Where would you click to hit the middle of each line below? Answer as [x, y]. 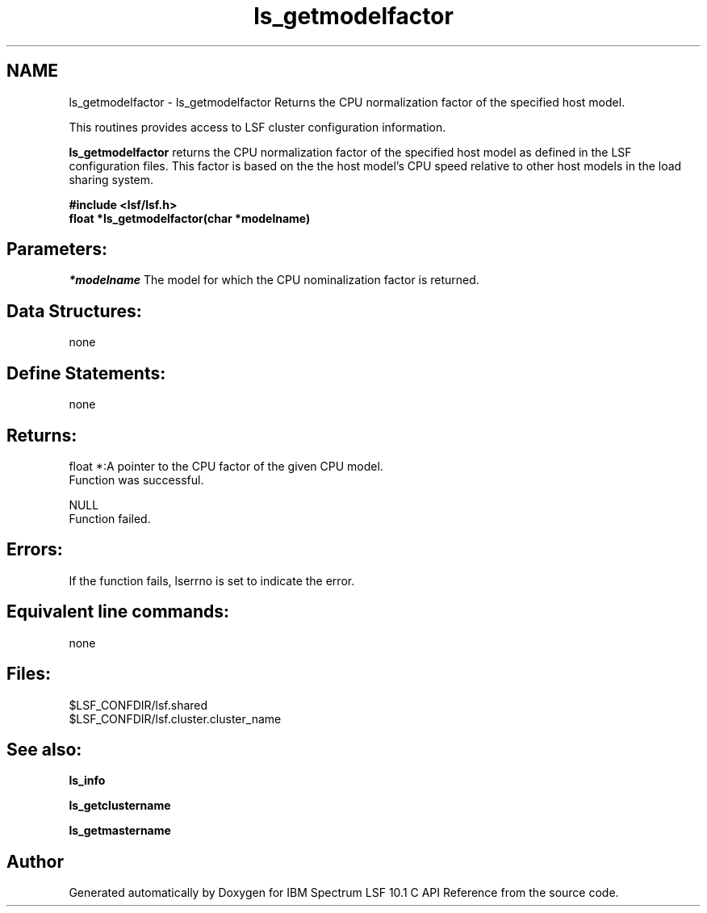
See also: [44, 749]
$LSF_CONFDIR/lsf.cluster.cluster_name [175, 718]
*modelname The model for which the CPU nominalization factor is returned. [274, 280]
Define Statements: [86, 373]
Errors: [35, 550]
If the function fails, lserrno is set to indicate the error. [212, 580]
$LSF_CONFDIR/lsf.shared [138, 705]
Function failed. [110, 518]
